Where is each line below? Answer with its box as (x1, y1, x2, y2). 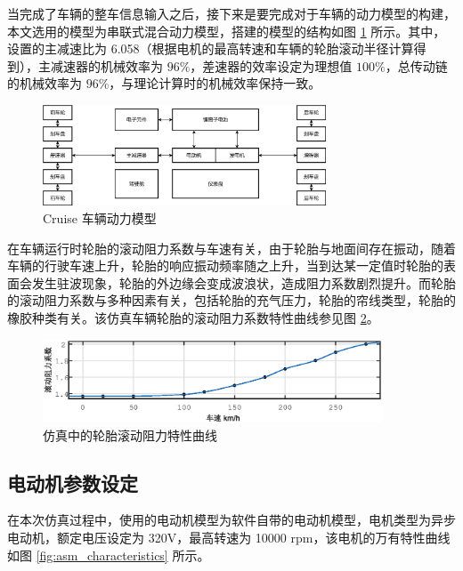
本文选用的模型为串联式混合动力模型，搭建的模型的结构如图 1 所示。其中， (7, 21, 446, 40)
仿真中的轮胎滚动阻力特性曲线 (43, 425, 217, 444)
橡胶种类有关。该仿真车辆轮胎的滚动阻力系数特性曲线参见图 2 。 (7, 308, 379, 326)
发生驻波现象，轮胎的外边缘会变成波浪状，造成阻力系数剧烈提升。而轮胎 (31, 273, 456, 292)
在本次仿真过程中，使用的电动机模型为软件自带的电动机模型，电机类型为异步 (7, 511, 456, 529)
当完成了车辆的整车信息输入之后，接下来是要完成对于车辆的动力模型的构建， (7, 4, 456, 22)
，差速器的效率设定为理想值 (190, 56, 353, 75)
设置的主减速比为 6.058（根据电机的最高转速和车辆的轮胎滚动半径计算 (7, 39, 414, 58)
